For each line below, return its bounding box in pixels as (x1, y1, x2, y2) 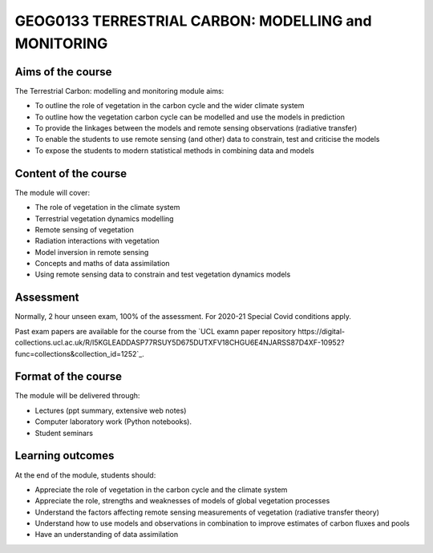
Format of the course (14, 369, 122, 384)
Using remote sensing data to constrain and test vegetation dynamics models (34, 269, 291, 280)
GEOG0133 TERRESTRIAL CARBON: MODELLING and (14, 12, 372, 30)
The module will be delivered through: (14, 391, 140, 401)
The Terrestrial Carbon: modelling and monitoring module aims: (14, 86, 225, 95)
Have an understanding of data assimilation (34, 530, 179, 539)
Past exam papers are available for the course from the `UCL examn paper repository (14, 326, 297, 336)
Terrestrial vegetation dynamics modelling (34, 213, 174, 224)
